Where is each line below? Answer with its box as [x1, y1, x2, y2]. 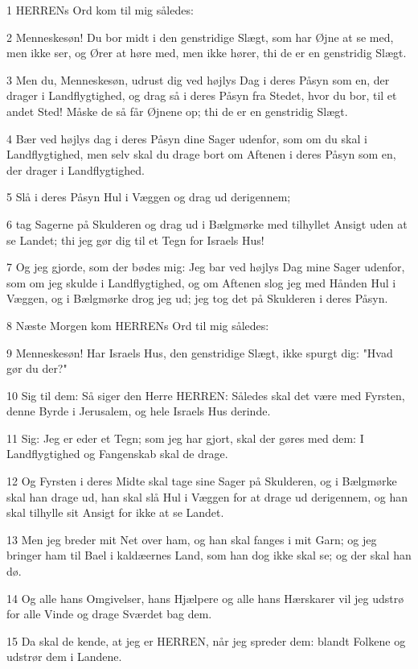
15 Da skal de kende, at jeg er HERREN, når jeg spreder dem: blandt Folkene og [6, 632, 406, 649]
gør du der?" [6, 360, 68, 377]
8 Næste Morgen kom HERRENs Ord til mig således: [6, 316, 269, 333]
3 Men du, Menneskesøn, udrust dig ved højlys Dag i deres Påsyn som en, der [6, 71, 390, 88]
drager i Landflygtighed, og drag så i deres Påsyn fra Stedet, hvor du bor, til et [6, 87, 397, 104]
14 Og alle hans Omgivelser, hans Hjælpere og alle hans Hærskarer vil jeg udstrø [6, 589, 404, 606]
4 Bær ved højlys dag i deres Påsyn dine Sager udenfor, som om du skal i [6, 130, 367, 147]
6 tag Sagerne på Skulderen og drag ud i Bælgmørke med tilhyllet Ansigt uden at [6, 215, 408, 232]
